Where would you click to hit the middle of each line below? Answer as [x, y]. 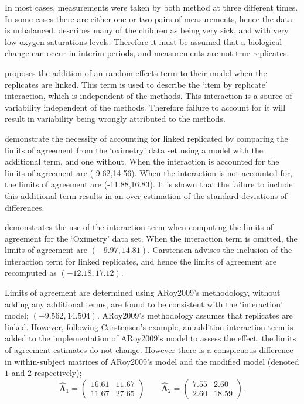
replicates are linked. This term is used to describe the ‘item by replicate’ [136, 84]
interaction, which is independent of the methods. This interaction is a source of [148, 96]
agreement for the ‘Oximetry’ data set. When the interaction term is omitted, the [151, 238]
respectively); [58, 373]
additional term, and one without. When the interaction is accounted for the [142, 161]
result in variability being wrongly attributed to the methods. [115, 119]
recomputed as [31, 273]
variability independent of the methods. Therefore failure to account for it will [145, 107]
